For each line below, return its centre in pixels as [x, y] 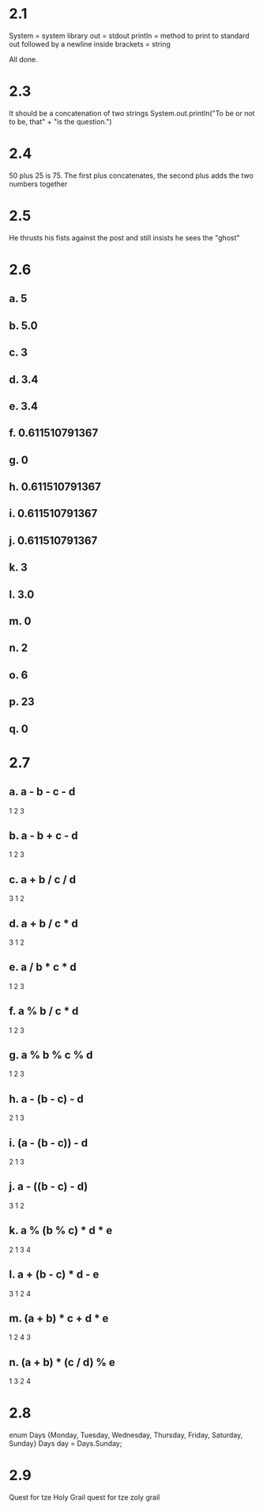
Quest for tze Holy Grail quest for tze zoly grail [85, 1497]
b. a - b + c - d [43, 835]
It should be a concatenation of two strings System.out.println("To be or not [132, 113]
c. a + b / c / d [43, 880]
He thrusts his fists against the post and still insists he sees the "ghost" [124, 237]
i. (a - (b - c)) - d [49, 1143]
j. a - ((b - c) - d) [49, 1187]
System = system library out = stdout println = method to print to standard [129, 36]
